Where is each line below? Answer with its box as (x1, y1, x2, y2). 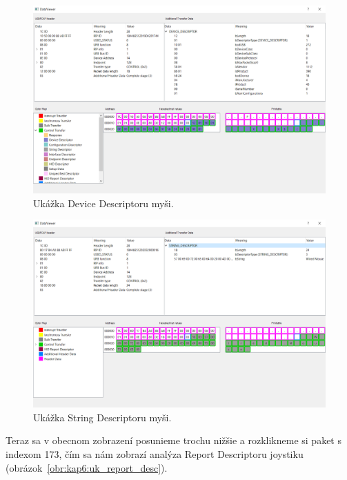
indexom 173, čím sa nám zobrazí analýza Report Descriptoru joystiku (6, 447, 304, 461)
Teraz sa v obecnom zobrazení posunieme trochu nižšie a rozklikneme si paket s (6, 433, 341, 448)
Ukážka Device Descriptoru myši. (33, 195, 174, 210)
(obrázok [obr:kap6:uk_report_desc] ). (6, 460, 168, 474)
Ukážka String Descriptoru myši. (33, 410, 172, 424)
